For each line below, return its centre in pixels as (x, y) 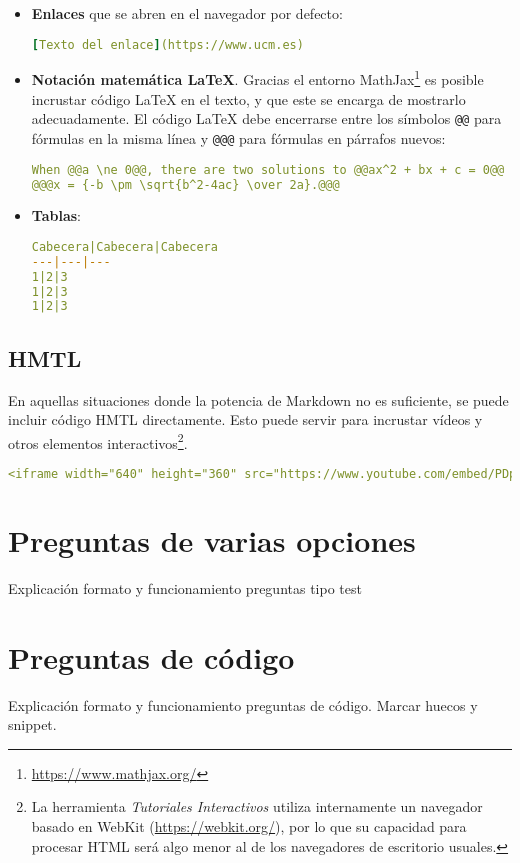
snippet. (32, 724)
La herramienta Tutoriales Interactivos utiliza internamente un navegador (257, 806)
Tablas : (56, 215)
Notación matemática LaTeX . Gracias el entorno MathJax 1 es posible (257, 78)
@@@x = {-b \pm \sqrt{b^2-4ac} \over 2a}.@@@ (185, 184)
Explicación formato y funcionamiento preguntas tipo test (185, 587)
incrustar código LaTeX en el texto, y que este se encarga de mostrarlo (248, 98)
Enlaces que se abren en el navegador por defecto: (187, 13)
